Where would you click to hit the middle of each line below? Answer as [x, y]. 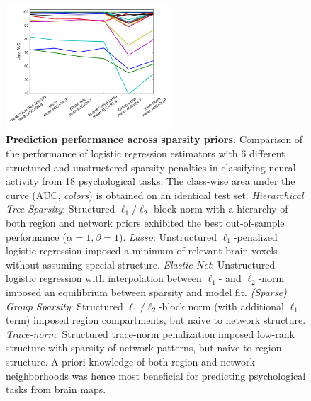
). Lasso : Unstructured [168, 236]
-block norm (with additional [221, 306]
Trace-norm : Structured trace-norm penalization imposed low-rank [150, 333]
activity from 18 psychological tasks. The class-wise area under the [151, 181]
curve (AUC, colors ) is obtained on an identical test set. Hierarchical [155, 194]
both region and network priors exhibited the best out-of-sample [145, 223]
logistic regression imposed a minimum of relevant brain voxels [142, 250]
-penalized [255, 236]
